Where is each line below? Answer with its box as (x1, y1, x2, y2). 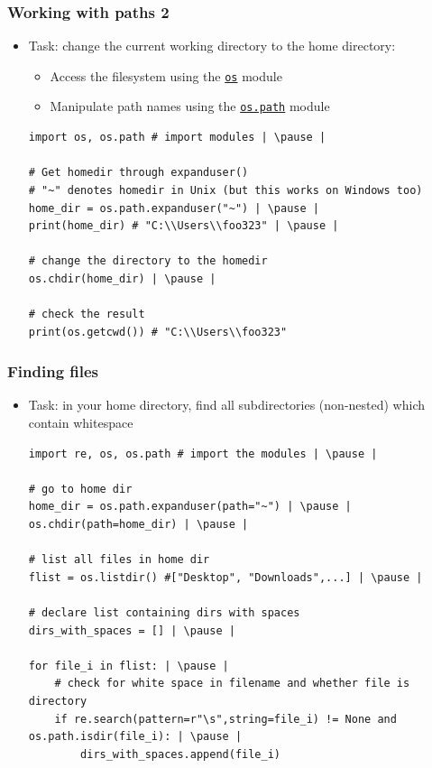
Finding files (7, 360, 99, 383)
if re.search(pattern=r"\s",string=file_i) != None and (54, 712, 397, 726)
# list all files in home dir (28, 553, 210, 567)
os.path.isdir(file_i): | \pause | (28, 730, 243, 744)
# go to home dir (28, 482, 133, 495)
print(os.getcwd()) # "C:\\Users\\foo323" (28, 325, 288, 338)
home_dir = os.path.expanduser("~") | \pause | (28, 201, 319, 215)
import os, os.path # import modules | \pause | (28, 131, 326, 144)
